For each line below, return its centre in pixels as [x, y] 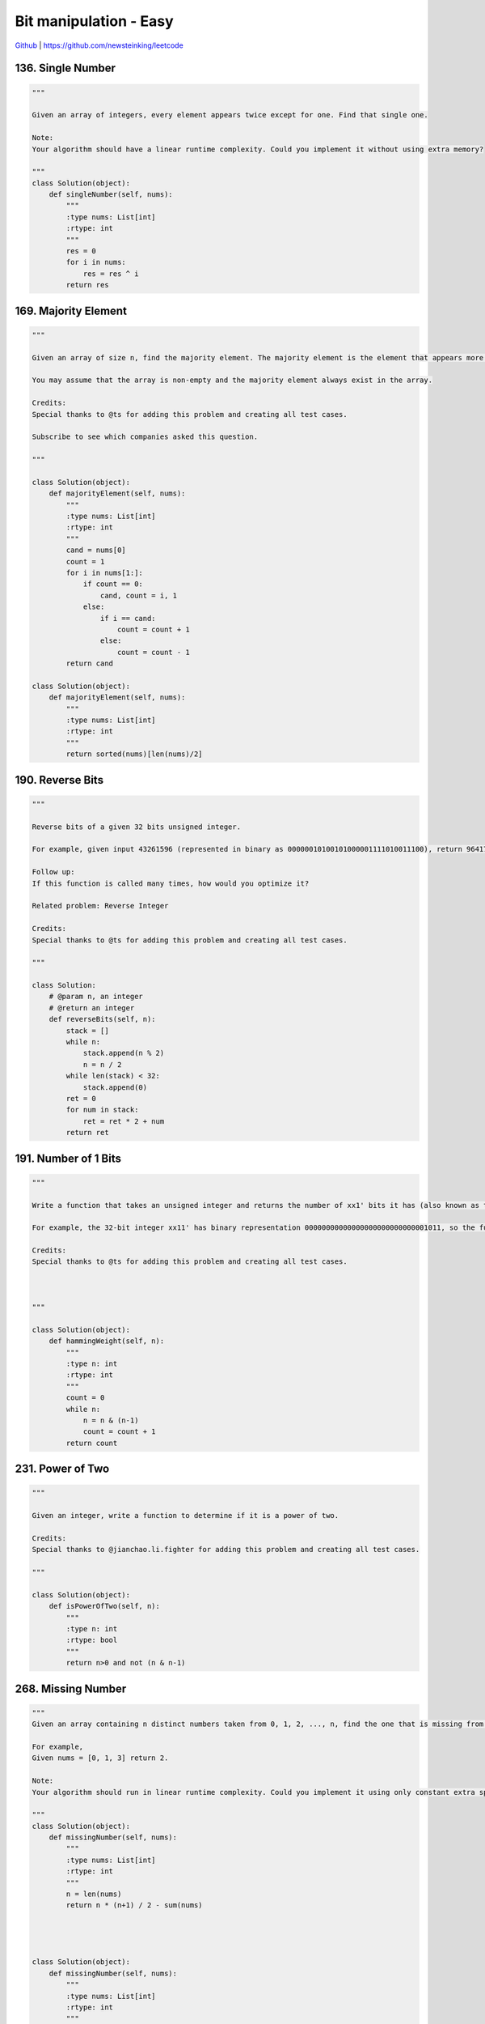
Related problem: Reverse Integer [100, 906]
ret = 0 [81, 1098]
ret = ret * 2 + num [124, 1121]
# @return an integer [92, 1008]
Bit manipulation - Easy [94, 21]
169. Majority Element [71, 310]
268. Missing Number [71, 1688]
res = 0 [81, 251]
